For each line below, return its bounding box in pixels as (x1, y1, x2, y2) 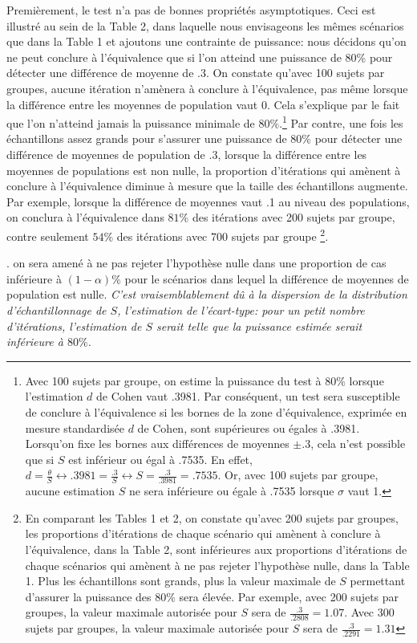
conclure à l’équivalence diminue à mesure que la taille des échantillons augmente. (6, 177, 408, 194)
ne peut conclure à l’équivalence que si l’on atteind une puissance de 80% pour (6, 48, 393, 65)
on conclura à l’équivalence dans (6, 209, 164, 226)
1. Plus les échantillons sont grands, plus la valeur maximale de (25, 572, 336, 589)
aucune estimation (25, 482, 115, 499)
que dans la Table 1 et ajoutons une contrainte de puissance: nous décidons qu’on (6, 33, 407, 50)
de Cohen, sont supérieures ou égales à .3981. (137, 419, 360, 436)
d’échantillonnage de (6, 302, 107, 318)
